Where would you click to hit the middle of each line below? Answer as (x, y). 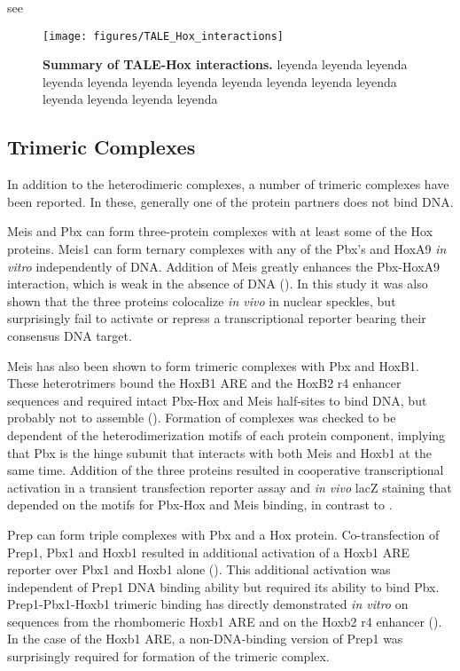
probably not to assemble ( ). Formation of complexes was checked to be (202, 418)
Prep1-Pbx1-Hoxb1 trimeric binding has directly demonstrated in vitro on (208, 604)
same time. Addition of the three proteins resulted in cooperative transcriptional (226, 470)
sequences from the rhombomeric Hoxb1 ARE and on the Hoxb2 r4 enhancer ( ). (225, 621)
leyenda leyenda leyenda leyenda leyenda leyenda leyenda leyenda (220, 81)
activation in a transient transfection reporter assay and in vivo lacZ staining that (230, 487)
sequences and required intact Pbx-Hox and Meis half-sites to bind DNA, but (217, 400)
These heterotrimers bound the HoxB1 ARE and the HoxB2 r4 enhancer (204, 383)
